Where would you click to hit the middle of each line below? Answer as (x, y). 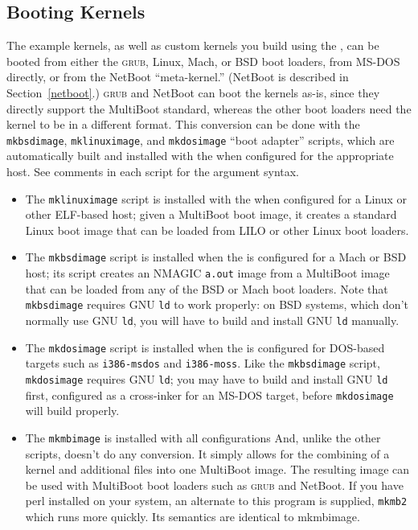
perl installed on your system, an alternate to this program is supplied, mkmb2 (216, 501)
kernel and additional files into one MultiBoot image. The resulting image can (217, 469)
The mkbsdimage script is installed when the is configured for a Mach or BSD (216, 257)
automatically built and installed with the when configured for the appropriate (200, 156)
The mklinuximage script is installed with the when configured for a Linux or (216, 198)
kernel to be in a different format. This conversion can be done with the (183, 124)
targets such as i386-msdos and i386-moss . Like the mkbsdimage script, (203, 363)
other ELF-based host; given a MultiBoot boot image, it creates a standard (211, 214)
